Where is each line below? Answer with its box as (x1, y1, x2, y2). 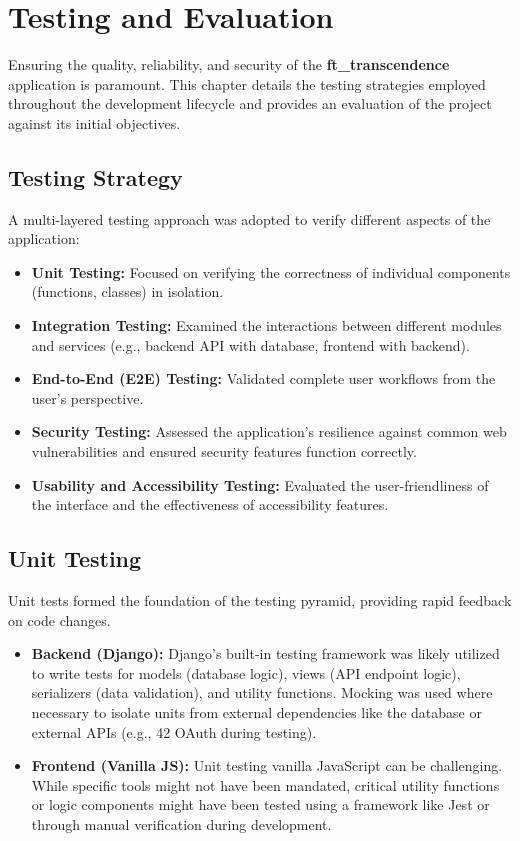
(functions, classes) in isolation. (31, 281, 224, 302)
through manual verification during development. (31, 813, 332, 834)
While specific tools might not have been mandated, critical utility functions (31, 774, 500, 795)
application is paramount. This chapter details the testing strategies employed (8, 73, 486, 94)
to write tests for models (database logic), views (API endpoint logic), (31, 662, 461, 683)
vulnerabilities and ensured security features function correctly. (31, 441, 417, 462)
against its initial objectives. (8, 112, 181, 133)
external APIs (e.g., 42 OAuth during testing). (31, 721, 317, 742)
